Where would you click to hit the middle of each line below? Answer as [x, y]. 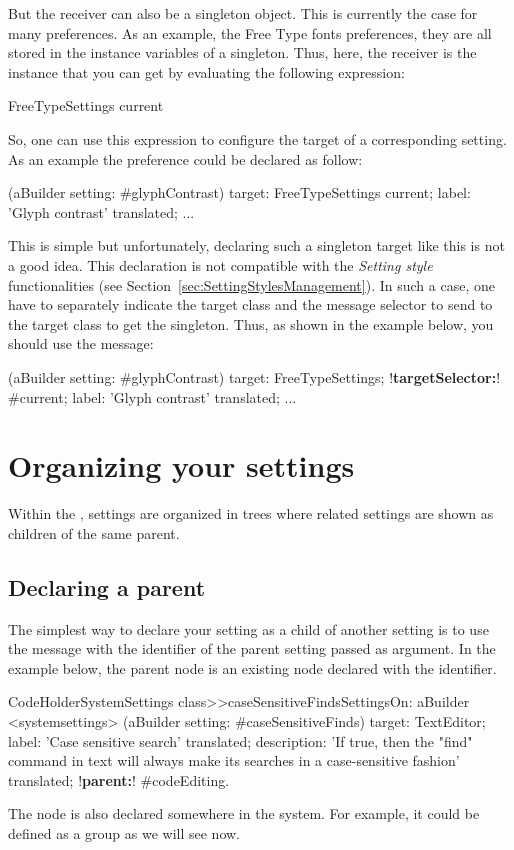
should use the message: [81, 343]
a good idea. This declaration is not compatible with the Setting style [220, 264]
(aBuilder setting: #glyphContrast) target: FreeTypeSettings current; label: [239, 192]
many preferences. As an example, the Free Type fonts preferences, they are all [250, 32]
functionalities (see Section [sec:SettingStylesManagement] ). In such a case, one [251, 284]
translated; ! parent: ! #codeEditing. [119, 779]
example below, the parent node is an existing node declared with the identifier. [252, 667]
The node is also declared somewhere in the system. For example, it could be [244, 813]
